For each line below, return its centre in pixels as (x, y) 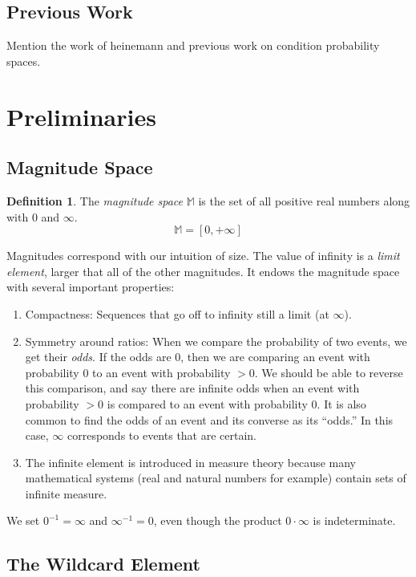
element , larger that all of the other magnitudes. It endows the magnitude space (203, 271)
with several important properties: (91, 287)
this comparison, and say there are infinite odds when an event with (192, 388)
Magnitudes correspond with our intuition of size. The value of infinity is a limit (203, 256)
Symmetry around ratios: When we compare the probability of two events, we (216, 341)
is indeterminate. (354, 520)
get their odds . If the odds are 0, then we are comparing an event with (198, 357)
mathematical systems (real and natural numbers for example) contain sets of (216, 478)
